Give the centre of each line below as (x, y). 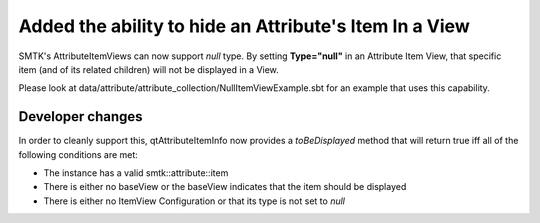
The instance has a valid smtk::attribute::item (136, 173)
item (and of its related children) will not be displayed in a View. (148, 69)
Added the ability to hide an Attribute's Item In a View (244, 26)
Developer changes (81, 116)
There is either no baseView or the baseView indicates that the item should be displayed (225, 187)
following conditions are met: (78, 154)
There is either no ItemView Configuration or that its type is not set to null (194, 201)
